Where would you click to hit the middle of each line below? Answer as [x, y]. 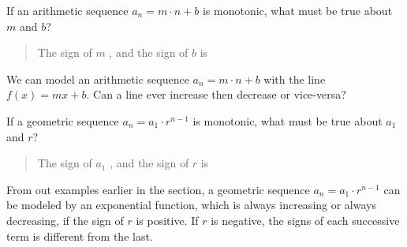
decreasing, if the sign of [65, 220]
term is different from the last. [80, 236]
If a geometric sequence [63, 120]
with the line [295, 79]
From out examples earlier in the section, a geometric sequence [158, 189]
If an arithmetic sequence [67, 10]
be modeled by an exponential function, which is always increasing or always [191, 205]
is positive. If [167, 220]
